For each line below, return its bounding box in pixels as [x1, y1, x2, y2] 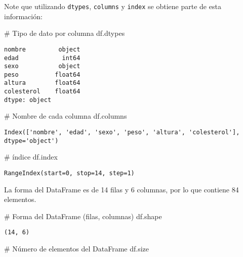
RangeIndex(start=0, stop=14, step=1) [4, 169, 135, 177]
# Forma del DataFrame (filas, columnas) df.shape [4, 211, 162, 221]
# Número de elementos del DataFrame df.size [4, 243, 149, 254]
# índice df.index [4, 151, 58, 162]
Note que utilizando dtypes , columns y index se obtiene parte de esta [4, 1, 221, 11]
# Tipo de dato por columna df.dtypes [4, 28, 125, 38]
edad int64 [4, 54, 80, 62]
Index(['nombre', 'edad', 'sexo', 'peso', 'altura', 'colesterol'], [4, 129, 240, 136]
